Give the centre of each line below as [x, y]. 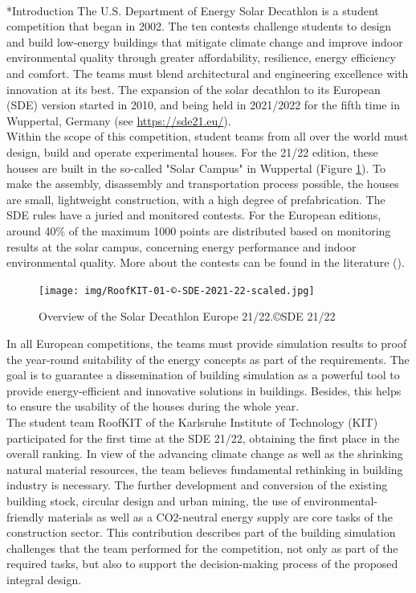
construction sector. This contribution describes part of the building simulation [201, 532]
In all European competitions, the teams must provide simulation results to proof [207, 343]
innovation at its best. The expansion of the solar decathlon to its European [194, 89]
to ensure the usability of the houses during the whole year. [153, 406]
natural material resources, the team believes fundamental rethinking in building [205, 469]
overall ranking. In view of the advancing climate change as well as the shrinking [205, 454]
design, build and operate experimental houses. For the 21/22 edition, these [192, 152]
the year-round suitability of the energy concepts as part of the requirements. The [208, 359]
